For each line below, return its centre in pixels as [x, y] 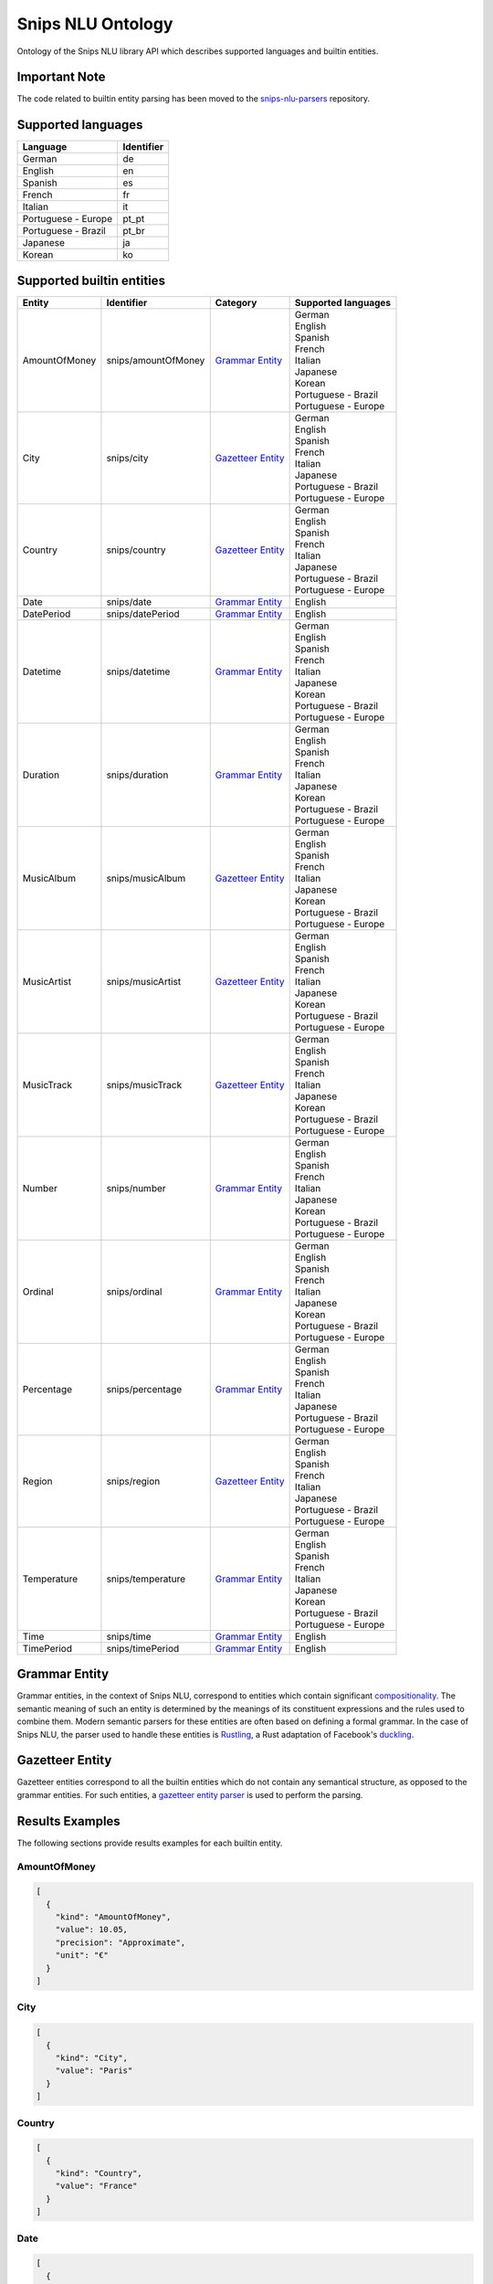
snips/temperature [146, 1579]
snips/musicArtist [144, 981]
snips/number [136, 1188]
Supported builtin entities [91, 280]
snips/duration [137, 775]
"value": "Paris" [94, 2071]
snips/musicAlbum [146, 878]
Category [236, 302]
